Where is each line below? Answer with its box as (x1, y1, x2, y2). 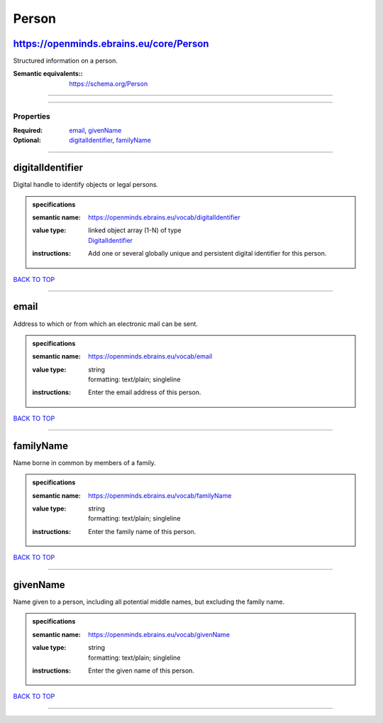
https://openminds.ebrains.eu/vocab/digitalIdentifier (88, 213, 240, 222)
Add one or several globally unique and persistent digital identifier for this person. (88, 249, 327, 258)
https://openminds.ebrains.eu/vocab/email (88, 352, 213, 361)
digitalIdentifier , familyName (69, 136, 152, 145)
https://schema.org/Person (69, 79, 148, 88)
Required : (13, 126, 43, 134)
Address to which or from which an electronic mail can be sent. (13, 320, 199, 328)
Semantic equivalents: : (13, 70, 83, 78)
